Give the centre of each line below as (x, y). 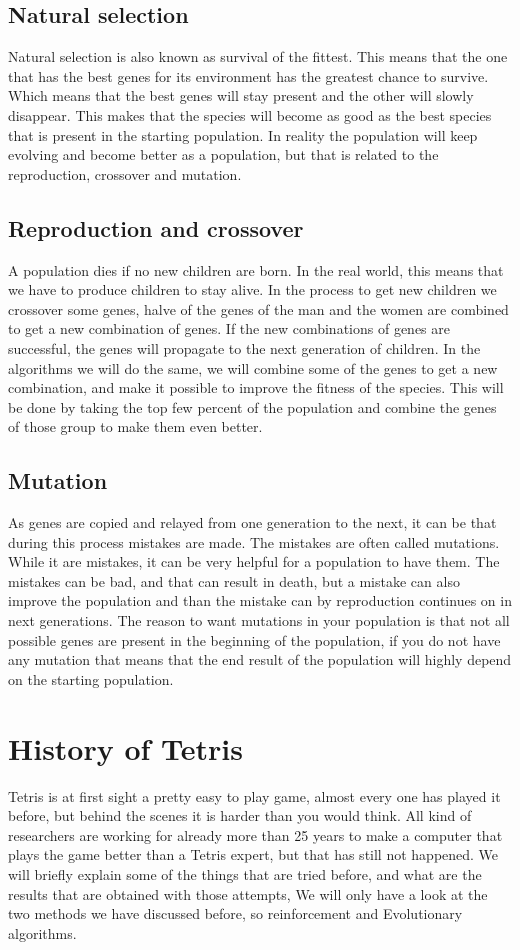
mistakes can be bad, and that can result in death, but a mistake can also (234, 580)
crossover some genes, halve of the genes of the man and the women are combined (258, 308)
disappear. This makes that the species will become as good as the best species (250, 114)
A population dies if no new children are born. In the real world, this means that (256, 269)
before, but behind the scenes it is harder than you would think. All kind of (240, 815)
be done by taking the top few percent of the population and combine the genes (252, 406)
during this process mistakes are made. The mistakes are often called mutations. (254, 541)
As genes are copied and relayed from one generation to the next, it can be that (252, 522)
